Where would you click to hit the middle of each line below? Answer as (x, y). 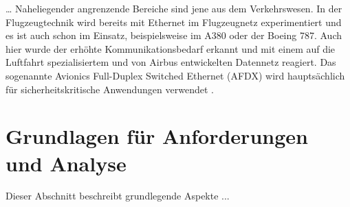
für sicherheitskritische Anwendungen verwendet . (110, 89)
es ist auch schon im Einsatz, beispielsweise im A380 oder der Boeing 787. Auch (174, 35)
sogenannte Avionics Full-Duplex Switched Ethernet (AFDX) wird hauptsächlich (175, 75)
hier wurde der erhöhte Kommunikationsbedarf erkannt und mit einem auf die (171, 48)
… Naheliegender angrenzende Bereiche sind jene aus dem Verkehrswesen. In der (174, 8)
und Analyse (66, 163)
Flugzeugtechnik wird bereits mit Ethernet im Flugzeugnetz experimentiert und (174, 22)
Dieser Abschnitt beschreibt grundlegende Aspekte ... (118, 196)
